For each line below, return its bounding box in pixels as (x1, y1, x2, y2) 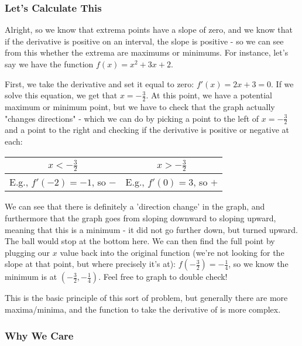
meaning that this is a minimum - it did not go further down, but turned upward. (5, 223, 298, 235)
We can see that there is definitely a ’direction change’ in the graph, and (5, 200, 265, 213)
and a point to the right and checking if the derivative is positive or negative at (5, 124, 289, 136)
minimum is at (5, 270, 57, 283)
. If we (271, 77, 294, 90)
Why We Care (5, 328, 74, 342)
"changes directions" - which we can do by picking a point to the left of (5, 112, 259, 124)
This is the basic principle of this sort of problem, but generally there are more (5, 292, 288, 304)
